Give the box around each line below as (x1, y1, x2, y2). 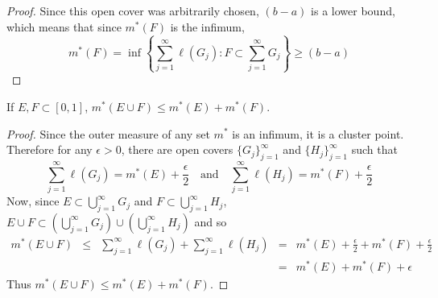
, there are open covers (121, 141, 233, 158)
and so (194, 213, 227, 230)
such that (351, 141, 398, 158)
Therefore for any (6, 141, 93, 158)
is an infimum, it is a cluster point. (232, 125, 404, 142)
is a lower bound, (311, 2, 395, 19)
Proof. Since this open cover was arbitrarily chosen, (6, 2, 259, 19)
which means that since (6, 18, 122, 35)
